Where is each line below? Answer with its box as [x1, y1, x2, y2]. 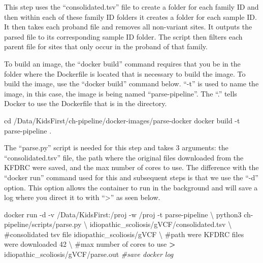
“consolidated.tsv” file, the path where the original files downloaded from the [4, 152, 244, 162]
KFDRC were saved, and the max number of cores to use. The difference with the [4, 162, 259, 173]
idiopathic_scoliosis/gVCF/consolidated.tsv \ [89, 219, 232, 229]
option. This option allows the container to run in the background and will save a [4, 182, 258, 192]
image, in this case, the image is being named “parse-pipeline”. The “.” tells [4, 88, 237, 98]
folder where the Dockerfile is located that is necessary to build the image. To [4, 68, 246, 79]
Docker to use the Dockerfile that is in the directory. [4, 98, 167, 109]
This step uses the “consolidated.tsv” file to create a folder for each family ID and [4, 2, 259, 12]
